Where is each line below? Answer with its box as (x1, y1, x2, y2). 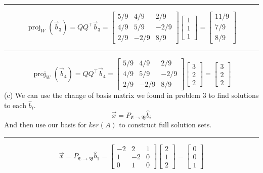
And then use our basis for (4, 119, 86, 130)
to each (4, 99, 26, 110)
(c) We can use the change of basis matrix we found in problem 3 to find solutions (4, 90, 259, 100)
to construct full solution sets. (119, 119, 212, 130)
